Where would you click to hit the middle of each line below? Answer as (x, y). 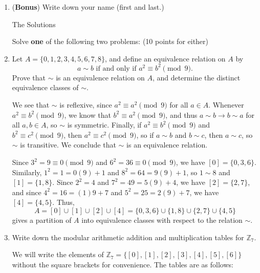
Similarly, (27, 172)
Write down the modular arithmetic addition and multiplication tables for (128, 237)
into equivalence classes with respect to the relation (162, 220)
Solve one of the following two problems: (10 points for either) (110, 41)
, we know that (88, 114)
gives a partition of (42, 220)
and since (27, 192)
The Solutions (34, 24)
